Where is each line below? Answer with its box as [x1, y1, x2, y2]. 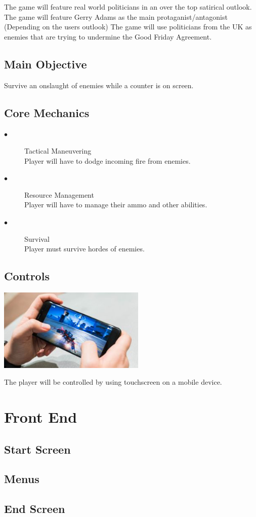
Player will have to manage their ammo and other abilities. [24, 199, 207, 210]
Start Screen [4, 441, 71, 457]
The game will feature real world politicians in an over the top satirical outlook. [4, 2, 252, 12]
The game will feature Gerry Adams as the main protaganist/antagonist [4, 11, 228, 22]
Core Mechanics [4, 104, 90, 120]
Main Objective [4, 56, 87, 71]
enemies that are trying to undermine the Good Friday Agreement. [4, 31, 212, 42]
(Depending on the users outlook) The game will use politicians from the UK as [4, 21, 252, 32]
